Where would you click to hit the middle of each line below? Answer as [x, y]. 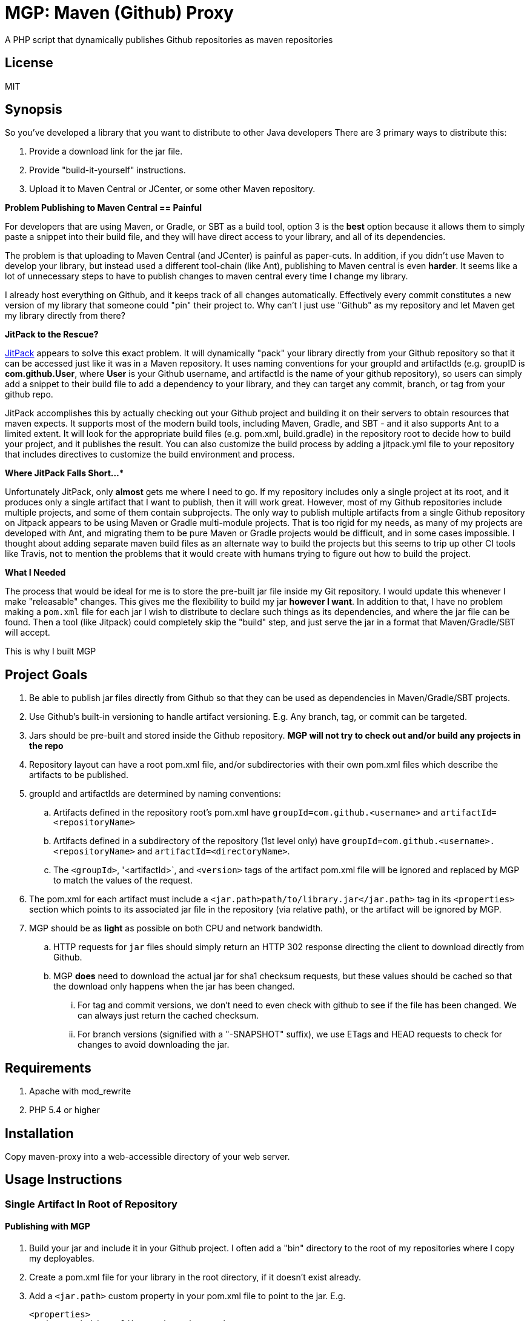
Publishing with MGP [48, 1226]
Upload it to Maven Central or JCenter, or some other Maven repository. [172, 189]
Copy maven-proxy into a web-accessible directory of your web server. [147, 1156]
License [29, 63]
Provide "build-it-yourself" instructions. [108, 170]
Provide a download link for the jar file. [106, 151]
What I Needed [35, 573]
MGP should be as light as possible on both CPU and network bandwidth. [176, 928]
